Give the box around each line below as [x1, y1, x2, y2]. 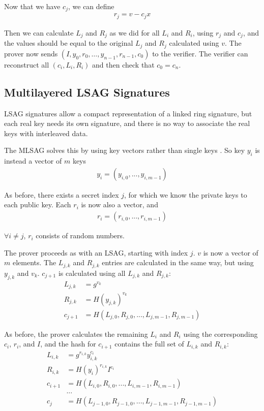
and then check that [92, 59, 155, 70]
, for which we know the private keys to [124, 189, 247, 200]
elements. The [12, 257, 56, 268]
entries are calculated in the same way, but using [102, 257, 254, 268]
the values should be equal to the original [4, 38, 133, 48]
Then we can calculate [4, 27, 74, 38]
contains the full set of [114, 338, 184, 349]
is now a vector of [203, 247, 258, 258]
